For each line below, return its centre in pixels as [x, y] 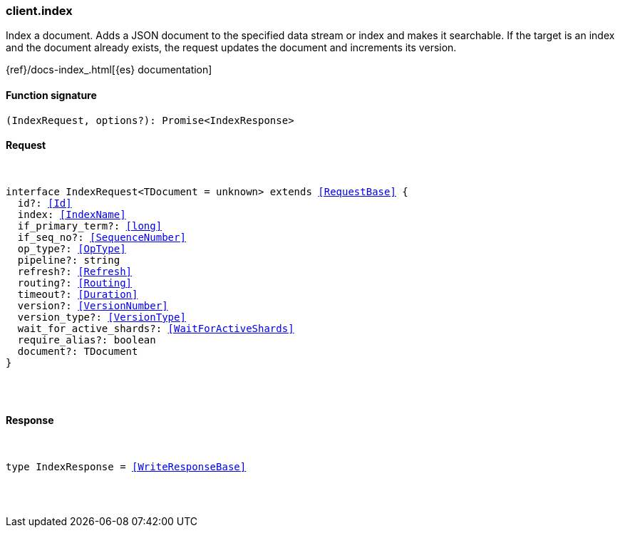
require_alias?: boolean [87, 340]
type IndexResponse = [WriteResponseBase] [126, 467]
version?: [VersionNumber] [93, 305]
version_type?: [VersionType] [102, 317]
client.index [39, 11]
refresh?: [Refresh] [75, 271]
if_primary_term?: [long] [90, 226]
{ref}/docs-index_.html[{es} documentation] [109, 70]
